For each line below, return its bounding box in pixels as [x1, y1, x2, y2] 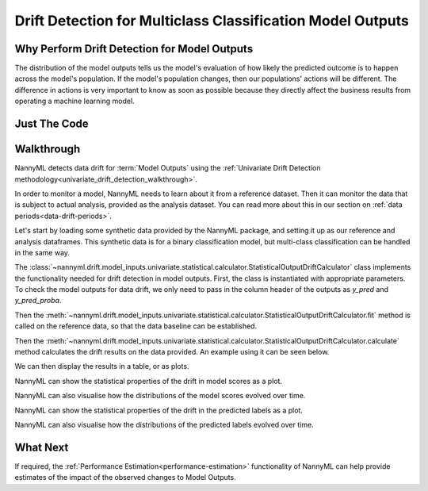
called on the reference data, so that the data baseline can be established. [14, 321, 258, 331]
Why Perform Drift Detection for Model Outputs [14, 42, 254, 56]
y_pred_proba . [14, 296, 62, 305]
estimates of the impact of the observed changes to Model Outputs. [14, 473, 237, 482]
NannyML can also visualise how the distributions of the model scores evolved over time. [14, 391, 306, 401]
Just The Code [14, 117, 89, 131]
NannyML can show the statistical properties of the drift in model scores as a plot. [14, 376, 283, 386]
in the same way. [14, 247, 71, 257]
